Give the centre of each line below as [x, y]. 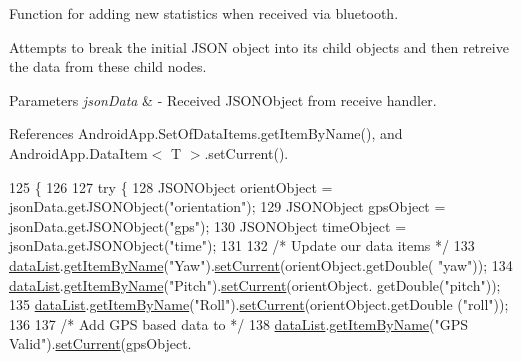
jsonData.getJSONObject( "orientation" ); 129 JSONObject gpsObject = [227, 206]
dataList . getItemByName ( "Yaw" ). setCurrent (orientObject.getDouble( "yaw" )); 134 [261, 264]
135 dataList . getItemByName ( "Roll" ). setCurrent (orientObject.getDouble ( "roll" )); [259, 304]
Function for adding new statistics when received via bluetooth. [204, 13]
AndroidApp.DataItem [78, 152]
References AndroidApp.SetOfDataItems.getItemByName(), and [206, 133]
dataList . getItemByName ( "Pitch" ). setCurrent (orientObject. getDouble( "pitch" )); [255, 284]
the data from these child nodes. [108, 66]
